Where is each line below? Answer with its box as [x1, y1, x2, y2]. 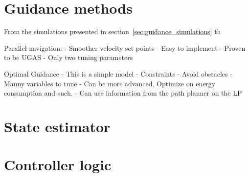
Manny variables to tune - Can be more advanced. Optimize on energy [4, 78, 216, 88]
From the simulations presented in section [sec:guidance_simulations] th [4, 26, 221, 37]
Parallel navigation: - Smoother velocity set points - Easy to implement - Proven [4, 42, 246, 53]
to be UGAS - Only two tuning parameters [4, 52, 133, 62]
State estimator [4, 116, 111, 136]
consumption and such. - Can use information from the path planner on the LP [4, 88, 242, 98]
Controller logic [4, 155, 112, 175]
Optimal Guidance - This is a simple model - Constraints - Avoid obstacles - [4, 68, 232, 79]
